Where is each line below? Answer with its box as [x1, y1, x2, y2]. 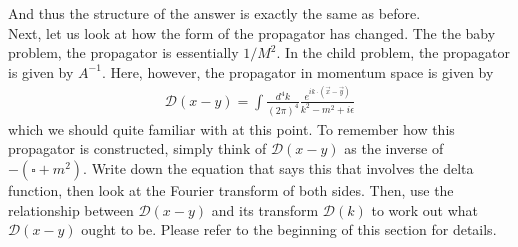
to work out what [371, 199, 479, 220]
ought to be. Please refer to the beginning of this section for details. [81, 219, 497, 240]
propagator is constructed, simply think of [8, 138, 267, 159]
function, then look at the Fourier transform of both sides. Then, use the [8, 180, 454, 201]
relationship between [8, 199, 134, 220]
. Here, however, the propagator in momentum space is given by [101, 61, 494, 82]
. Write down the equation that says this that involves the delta [83, 158, 474, 179]
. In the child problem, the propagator [276, 42, 511, 63]
